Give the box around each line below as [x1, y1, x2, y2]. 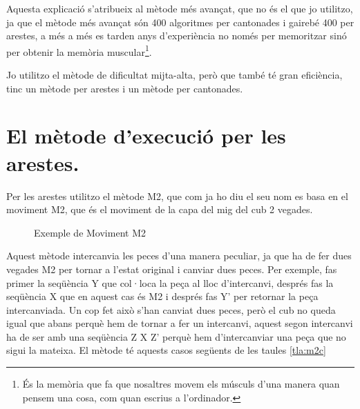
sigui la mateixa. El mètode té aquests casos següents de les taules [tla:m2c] [6, 343, 326, 357]
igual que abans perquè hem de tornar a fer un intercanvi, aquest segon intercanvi [6, 316, 353, 330]
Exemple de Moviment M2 [34, 225, 146, 239]
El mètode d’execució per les [6, 121, 286, 150]
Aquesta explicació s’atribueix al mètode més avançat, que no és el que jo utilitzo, [6, 1, 353, 15]
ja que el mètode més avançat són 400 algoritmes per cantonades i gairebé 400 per [6, 14, 354, 29]
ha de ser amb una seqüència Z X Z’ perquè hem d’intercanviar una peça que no [6, 329, 346, 343]
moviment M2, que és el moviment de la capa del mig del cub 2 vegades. [6, 202, 313, 217]
